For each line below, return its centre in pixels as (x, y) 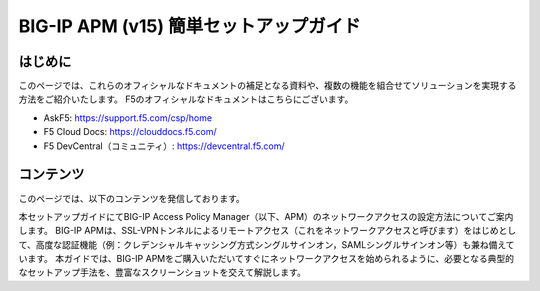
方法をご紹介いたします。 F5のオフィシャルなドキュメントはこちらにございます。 (186, 99)
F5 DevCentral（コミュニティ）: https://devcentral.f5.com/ (164, 146)
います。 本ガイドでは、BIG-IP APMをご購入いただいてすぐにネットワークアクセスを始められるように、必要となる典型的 (266, 259)
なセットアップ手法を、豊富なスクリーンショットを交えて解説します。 (162, 272)
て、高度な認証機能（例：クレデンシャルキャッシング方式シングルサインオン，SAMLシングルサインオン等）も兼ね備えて (266, 244)
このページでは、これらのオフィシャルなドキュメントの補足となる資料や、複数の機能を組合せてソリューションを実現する (267, 86)
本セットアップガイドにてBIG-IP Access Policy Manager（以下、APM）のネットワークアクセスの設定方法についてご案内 (266, 216)
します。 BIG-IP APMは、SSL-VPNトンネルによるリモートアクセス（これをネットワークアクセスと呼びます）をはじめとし (267, 231)
